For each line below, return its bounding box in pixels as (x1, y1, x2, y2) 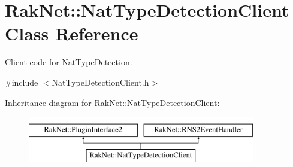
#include (5, 75, 38, 88)
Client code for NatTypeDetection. (5, 56, 132, 68)
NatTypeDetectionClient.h (52, 75, 149, 88)
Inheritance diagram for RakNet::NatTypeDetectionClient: (5, 96, 220, 108)
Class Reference (5, 21, 138, 45)
